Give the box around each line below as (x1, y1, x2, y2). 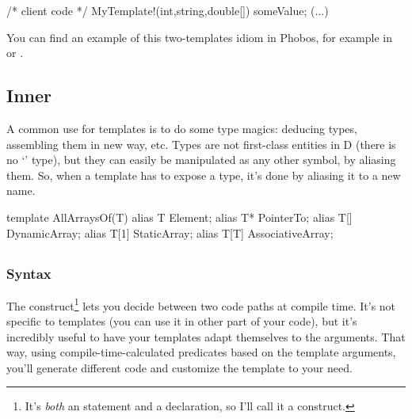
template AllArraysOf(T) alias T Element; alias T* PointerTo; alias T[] (6, 208, 353, 225)
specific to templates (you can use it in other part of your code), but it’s (6, 313, 357, 329)
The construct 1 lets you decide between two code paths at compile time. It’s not (6, 295, 396, 314)
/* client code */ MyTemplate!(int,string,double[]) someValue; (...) (6, 2, 329, 18)
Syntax (6, 263, 51, 283)
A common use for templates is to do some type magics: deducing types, (6, 120, 357, 136)
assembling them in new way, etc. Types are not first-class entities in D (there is (6, 135, 396, 152)
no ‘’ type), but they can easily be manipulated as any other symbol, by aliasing (6, 151, 396, 168)
